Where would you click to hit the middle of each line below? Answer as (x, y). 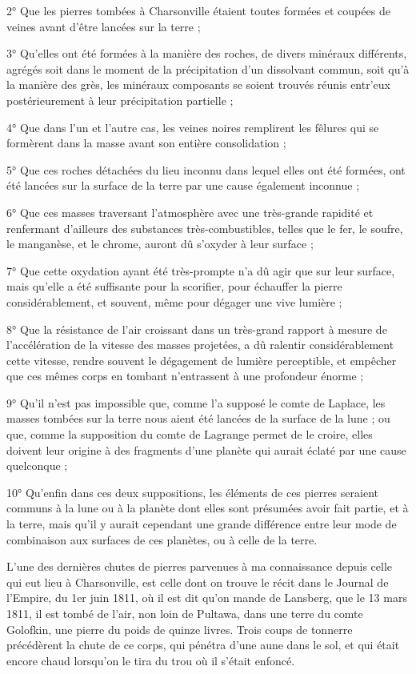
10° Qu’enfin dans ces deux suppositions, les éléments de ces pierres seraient (192, 492)
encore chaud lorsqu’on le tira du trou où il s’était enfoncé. (151, 660)
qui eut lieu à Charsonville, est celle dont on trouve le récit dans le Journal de (198, 582)
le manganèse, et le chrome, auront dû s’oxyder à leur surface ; (160, 244)
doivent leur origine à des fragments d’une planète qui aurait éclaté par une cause (206, 449)
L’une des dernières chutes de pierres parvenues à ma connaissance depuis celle (199, 566)
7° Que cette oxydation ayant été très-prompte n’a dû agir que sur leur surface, (201, 270)
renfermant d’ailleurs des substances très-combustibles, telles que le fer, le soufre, (205, 228)
